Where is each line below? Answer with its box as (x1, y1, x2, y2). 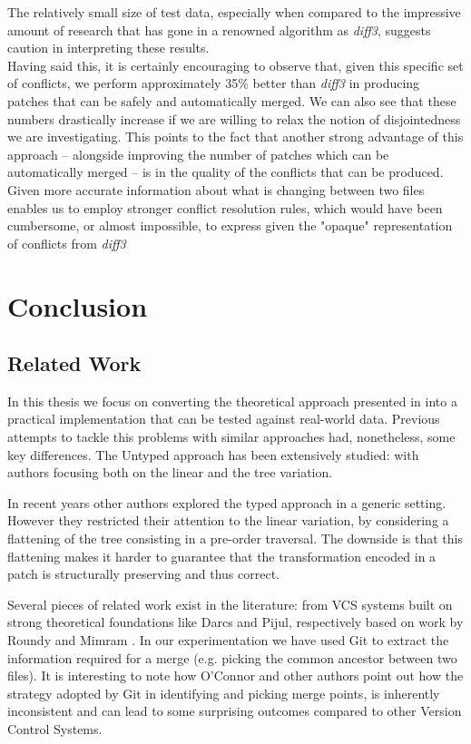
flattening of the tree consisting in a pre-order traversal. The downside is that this (7, 529, 463, 548)
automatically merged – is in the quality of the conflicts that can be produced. (7, 162, 444, 181)
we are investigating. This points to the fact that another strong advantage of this (7, 127, 464, 146)
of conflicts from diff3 (7, 233, 126, 252)
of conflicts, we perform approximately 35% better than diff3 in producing (7, 73, 420, 93)
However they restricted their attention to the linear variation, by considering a (7, 511, 449, 530)
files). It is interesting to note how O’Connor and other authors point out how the (7, 666, 464, 685)
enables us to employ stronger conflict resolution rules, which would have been (7, 198, 443, 217)
